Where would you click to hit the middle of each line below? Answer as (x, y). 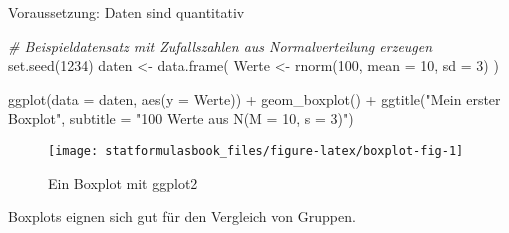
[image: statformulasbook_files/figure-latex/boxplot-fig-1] (256, 150)
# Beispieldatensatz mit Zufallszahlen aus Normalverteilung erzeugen (220, 45)
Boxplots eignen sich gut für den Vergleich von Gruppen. (182, 216)
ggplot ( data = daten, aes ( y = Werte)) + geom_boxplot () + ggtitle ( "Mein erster (254, 98)
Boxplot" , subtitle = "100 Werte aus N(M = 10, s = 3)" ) (181, 118)
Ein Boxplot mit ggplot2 (123, 182)
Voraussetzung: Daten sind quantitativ (126, 12)
